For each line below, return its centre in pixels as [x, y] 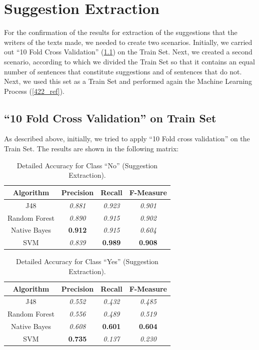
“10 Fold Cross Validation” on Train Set [110, 118]
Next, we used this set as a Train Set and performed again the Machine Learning [128, 81]
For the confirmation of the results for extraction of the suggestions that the [121, 32]
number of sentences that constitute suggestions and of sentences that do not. [123, 71]
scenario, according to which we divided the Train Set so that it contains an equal [130, 61]
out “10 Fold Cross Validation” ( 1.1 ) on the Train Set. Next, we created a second [128, 52]
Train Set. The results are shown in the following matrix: [91, 149]
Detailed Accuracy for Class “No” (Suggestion [87, 165]
